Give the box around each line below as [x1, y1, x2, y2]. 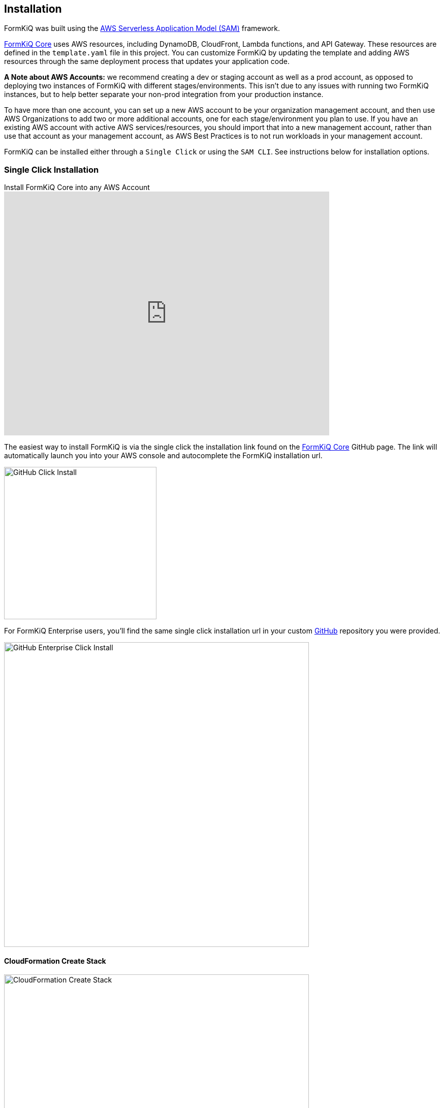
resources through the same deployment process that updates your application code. [4, 57, 290, 66]
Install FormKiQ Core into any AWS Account [4, 183, 150, 192]
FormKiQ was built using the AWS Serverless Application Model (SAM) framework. [4, 24, 280, 33]
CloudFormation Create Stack [4, 956, 106, 965]
